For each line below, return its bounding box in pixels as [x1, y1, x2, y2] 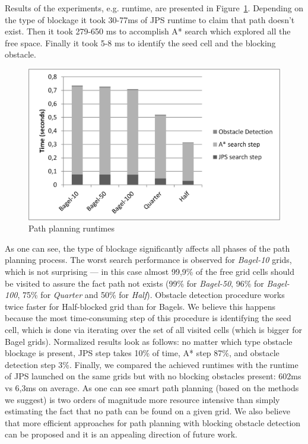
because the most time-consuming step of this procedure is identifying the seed [5, 312, 291, 324]
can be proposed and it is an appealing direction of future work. [5, 428, 237, 440]
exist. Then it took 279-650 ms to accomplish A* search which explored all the [5, 25, 291, 37]
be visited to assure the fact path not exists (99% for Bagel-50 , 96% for [5, 277, 264, 289]
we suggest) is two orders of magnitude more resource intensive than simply [5, 393, 280, 405]
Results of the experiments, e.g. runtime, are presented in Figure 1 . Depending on [5, 2, 304, 14]
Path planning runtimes [28, 222, 115, 234]
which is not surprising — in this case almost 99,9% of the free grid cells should [5, 265, 295, 277]
